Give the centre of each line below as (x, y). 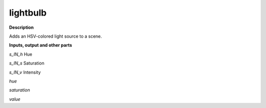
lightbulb (28, 13)
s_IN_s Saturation (27, 63)
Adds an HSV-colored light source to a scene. (55, 36)
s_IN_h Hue (21, 54)
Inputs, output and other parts (41, 45)
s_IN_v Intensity (25, 72)
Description (21, 27)
